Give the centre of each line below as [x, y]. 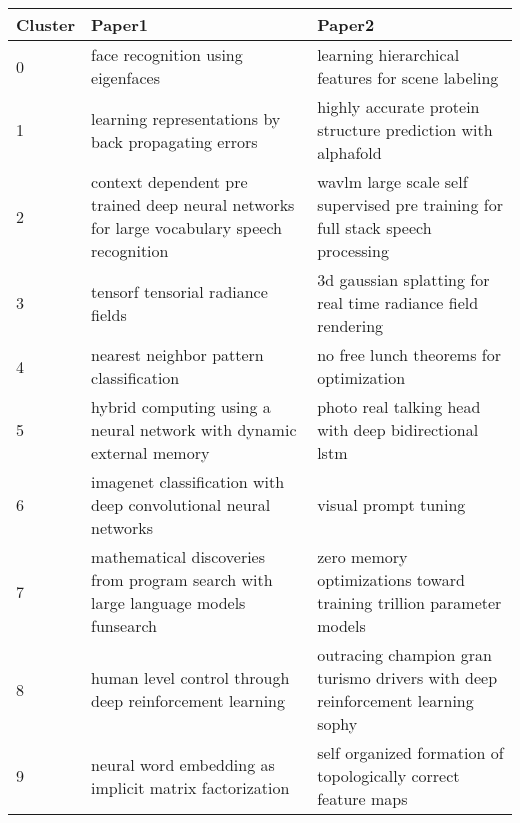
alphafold [349, 152]
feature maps [362, 798]
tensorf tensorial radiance [179, 291]
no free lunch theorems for [409, 354]
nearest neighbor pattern [177, 354]
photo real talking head [399, 406]
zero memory [362, 556]
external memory [150, 452]
